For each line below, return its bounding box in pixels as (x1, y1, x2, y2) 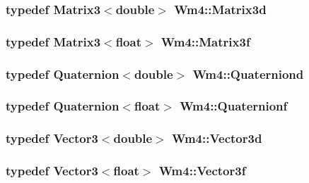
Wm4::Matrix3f (161, 32, 250, 50)
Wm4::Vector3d (172, 130, 262, 147)
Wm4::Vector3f (158, 162, 246, 179)
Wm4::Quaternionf (180, 97, 288, 115)
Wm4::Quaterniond (192, 65, 304, 82)
